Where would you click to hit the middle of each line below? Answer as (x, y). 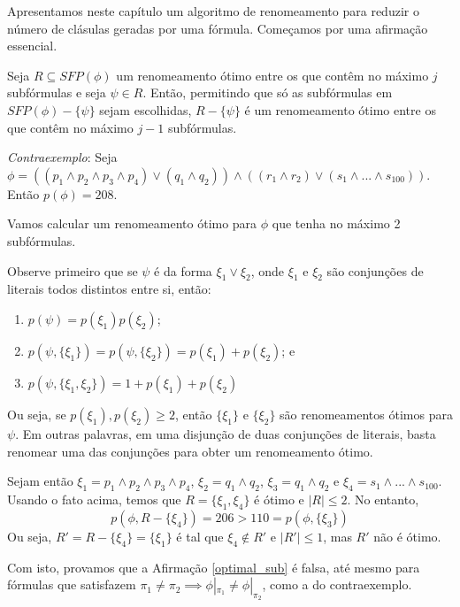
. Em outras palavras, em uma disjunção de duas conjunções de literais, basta (226, 433)
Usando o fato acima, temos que (94, 499)
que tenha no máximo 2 (336, 223)
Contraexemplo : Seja (62, 157)
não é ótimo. (407, 536)
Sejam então (40, 481)
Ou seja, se (37, 414)
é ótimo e (279, 499)
